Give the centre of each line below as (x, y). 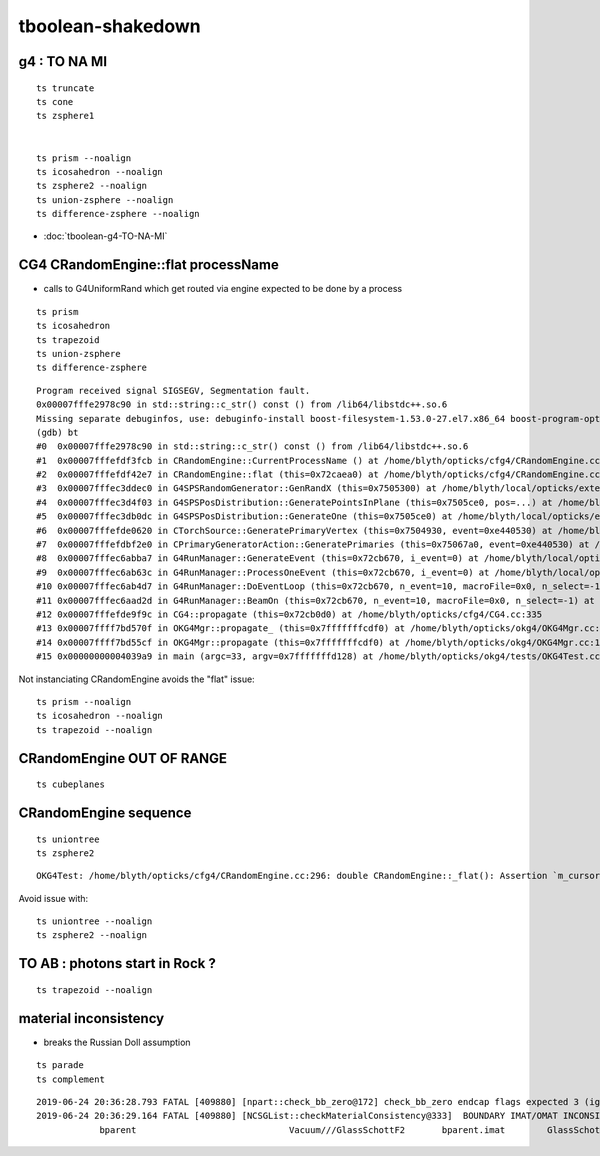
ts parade (60, 1065)
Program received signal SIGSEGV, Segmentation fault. (173, 390)
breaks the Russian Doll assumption (117, 1042)
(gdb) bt (57, 432)
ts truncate (65, 88)
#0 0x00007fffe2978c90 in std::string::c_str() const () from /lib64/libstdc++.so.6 (252, 446)
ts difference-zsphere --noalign (118, 214)
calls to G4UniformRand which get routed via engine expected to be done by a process (223, 289)
